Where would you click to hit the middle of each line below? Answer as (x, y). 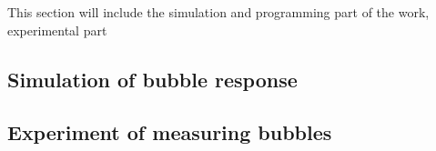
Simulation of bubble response (152, 79)
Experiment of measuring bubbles (170, 132)
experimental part (57, 30)
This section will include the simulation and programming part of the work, (218, 12)
